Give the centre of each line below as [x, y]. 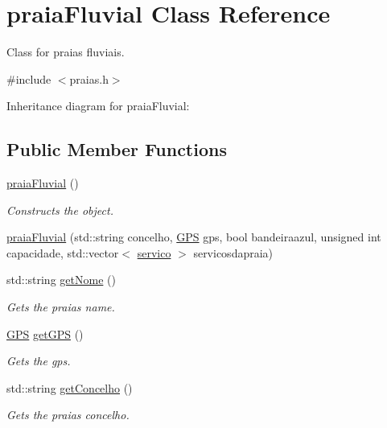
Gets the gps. [39, 361]
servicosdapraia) [233, 252]
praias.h [89, 78]
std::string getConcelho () [70, 387]
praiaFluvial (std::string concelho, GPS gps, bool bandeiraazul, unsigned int [194, 237]
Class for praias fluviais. [66, 52]
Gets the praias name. [61, 307]
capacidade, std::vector [63, 252]
